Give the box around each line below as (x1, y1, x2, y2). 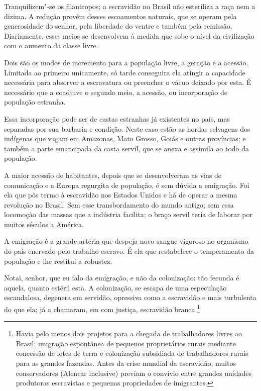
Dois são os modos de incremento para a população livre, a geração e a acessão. (4, 57, 248, 67)
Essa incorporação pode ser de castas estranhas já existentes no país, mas (4, 113, 230, 124)
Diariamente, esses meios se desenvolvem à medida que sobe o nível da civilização (4, 30, 254, 41)
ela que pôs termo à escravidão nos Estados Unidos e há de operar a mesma (4, 189, 237, 200)
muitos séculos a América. (4, 219, 84, 229)
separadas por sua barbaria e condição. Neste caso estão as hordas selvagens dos (4, 123, 250, 134)
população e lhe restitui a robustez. (4, 255, 112, 266)
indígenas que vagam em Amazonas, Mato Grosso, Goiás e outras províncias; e (4, 133, 246, 144)
